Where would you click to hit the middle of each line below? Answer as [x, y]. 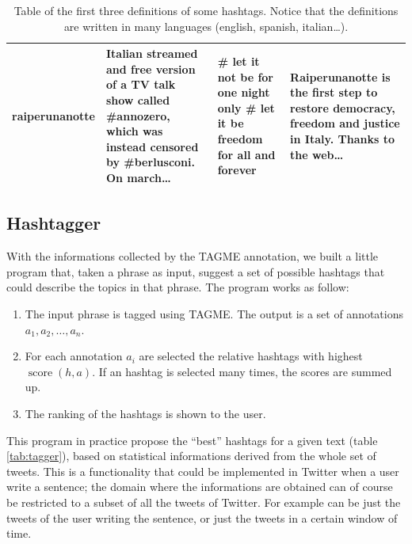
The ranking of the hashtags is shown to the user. [145, 413]
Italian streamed [152, 53]
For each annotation [74, 356]
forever [237, 170]
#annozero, [138, 115]
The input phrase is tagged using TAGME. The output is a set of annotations [214, 314]
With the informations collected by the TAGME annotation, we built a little [193, 256]
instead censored [152, 146]
